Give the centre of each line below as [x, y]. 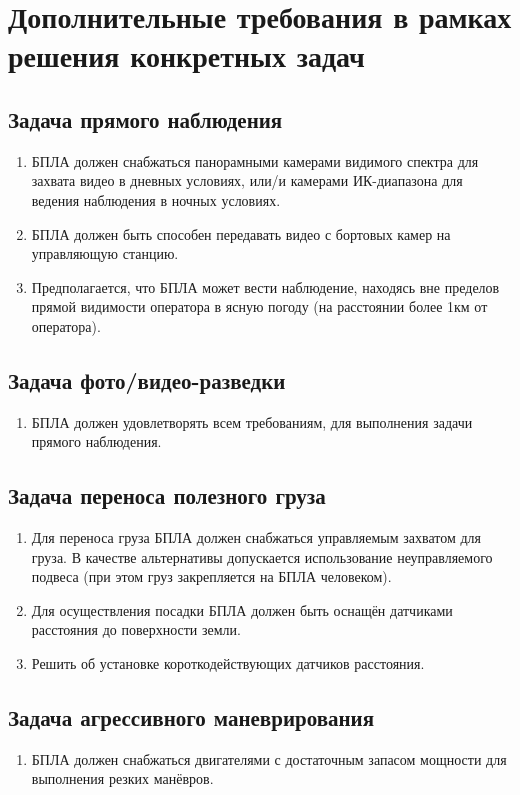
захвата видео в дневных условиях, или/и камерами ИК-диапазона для [247, 180]
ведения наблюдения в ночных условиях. [156, 199]
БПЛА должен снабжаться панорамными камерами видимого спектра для [255, 160]
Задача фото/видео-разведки [147, 379]
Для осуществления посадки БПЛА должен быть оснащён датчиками [242, 609]
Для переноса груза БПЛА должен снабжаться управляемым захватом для [256, 537]
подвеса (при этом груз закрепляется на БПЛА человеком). [211, 576]
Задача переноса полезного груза [167, 495]
